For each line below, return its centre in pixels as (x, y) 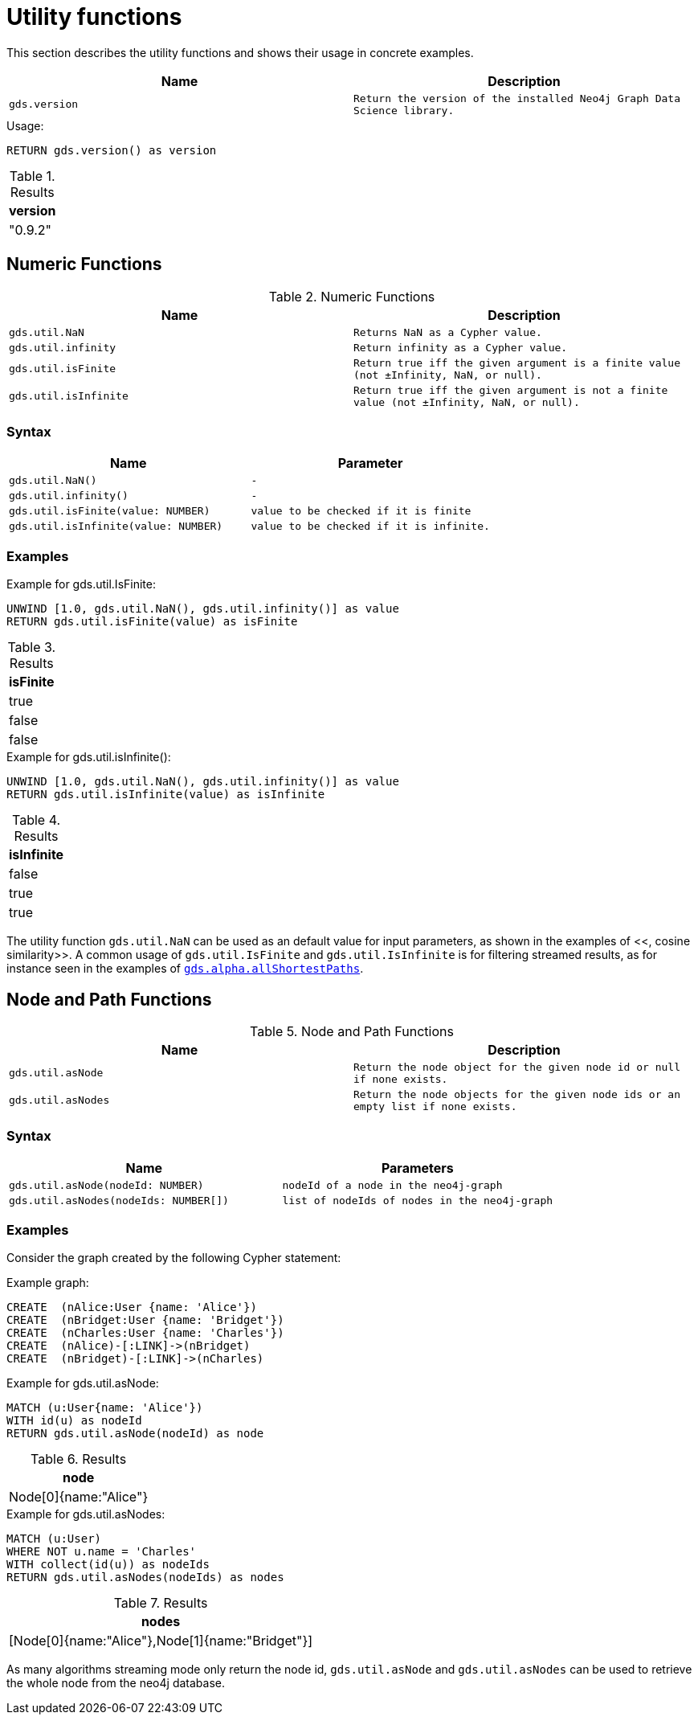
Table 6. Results (79, 1459)
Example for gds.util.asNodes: (86, 1514)
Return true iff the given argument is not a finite (511, 390)
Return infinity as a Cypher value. (461, 347)
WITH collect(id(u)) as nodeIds (108, 1565)
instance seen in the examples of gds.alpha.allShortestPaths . (185, 969)
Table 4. (37, 820)
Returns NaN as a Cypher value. (448, 332)
